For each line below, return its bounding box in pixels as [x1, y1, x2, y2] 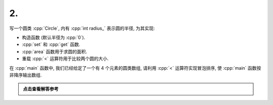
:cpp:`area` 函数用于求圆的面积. [22, 48, 87, 55]
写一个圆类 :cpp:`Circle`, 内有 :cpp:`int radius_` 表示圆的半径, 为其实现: [9, 25, 155, 31]
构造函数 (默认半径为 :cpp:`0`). [22, 34, 85, 40]
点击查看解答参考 [23, 86, 59, 92]
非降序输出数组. [9, 72, 42, 78]
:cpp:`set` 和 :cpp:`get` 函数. [22, 41, 80, 47]
